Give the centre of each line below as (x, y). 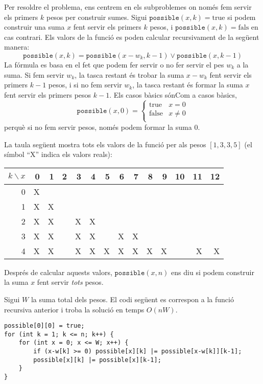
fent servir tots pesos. (70, 282)
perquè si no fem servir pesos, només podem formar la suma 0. (102, 127)
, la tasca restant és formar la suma (188, 85)
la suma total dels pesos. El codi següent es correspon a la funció (132, 299)
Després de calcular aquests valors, (58, 272)
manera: (17, 47)
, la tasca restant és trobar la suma (129, 74)
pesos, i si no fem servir (85, 85)
